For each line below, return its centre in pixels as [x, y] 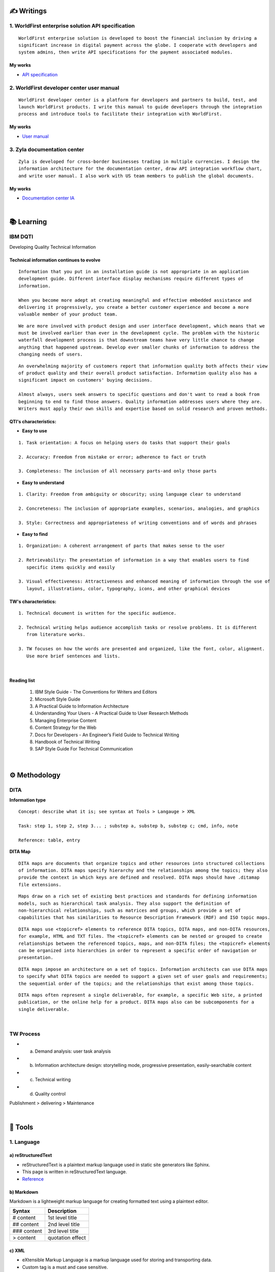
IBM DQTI [21, 237]
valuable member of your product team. [68, 314]
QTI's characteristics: [33, 421]
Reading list [22, 680]
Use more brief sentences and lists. [73, 656]
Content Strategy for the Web [66, 728]
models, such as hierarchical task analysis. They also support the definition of [124, 903]
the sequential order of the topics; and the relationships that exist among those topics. [136, 984]
